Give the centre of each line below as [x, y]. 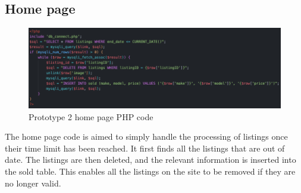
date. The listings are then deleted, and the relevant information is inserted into [150, 160]
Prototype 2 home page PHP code [91, 116]
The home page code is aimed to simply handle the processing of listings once [146, 136]
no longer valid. [33, 183]
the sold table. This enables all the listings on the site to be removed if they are [150, 171]
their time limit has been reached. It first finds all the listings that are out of [145, 148]
